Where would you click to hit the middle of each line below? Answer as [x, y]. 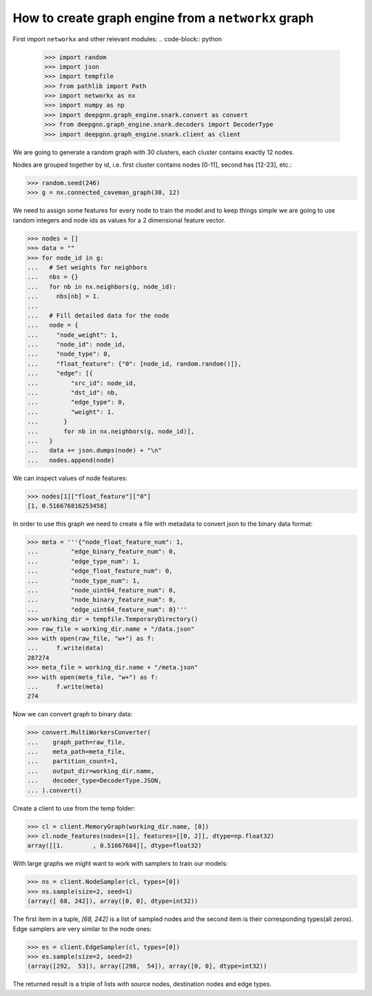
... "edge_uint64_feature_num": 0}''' [107, 609]
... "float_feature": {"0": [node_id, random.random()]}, [134, 364]
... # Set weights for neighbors [87, 267]
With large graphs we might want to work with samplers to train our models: [120, 864]
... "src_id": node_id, [82, 383]
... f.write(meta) [65, 686]
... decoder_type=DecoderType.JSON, [94, 781]
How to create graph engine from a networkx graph [163, 18]
